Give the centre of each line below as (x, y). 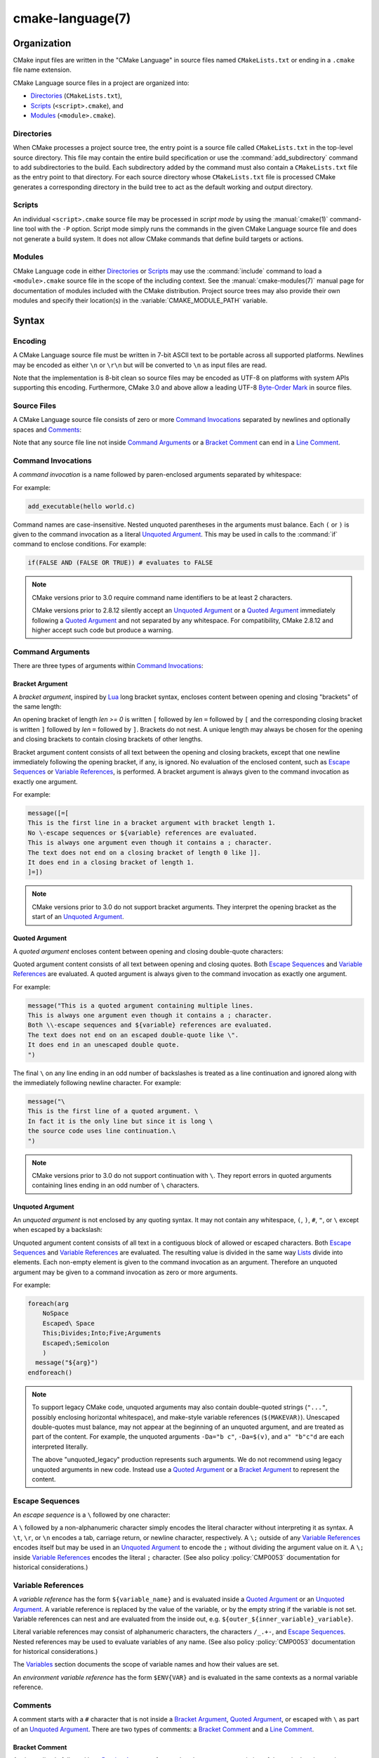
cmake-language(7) (72, 18)
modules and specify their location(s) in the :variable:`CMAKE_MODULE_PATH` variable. (140, 300)
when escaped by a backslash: (58, 1230)
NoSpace (56, 1314)
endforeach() (50, 1372)
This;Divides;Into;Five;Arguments (102, 1333)
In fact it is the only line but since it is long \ (120, 1121)
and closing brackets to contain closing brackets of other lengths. (108, 739)
